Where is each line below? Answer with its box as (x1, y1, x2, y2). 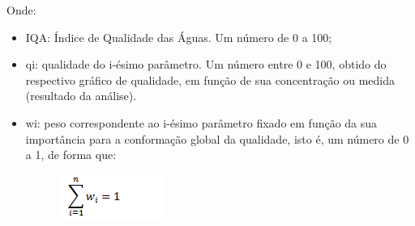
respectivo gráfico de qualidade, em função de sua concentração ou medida (25, 71, 396, 88)
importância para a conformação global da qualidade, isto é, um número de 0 (25, 130, 409, 147)
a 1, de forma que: (25, 146, 117, 163)
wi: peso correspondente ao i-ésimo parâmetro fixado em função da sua (25, 114, 378, 131)
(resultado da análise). (25, 87, 137, 104)
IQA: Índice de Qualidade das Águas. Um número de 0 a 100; (25, 28, 332, 45)
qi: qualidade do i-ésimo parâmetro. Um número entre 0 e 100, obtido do (25, 56, 387, 73)
